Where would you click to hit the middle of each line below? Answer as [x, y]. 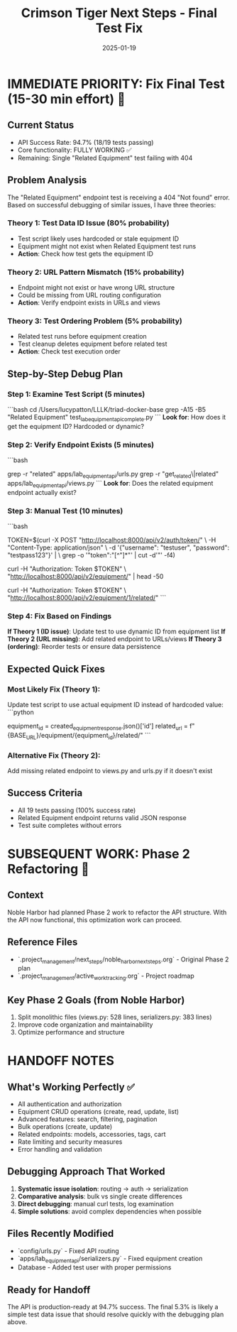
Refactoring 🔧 [49, 869]
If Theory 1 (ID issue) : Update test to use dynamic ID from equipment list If [116, 632]
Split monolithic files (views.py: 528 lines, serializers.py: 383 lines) [115, 1017]
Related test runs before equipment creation [82, 337]
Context [26, 895]
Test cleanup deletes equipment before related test [93, 344]
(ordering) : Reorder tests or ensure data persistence [84, 647]
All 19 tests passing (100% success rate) [77, 810]
